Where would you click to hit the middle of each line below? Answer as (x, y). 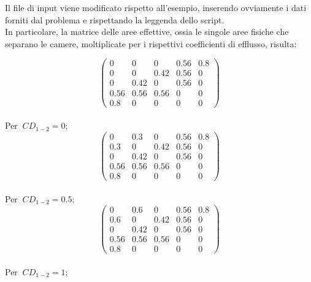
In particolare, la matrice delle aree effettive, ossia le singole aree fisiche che (147, 32)
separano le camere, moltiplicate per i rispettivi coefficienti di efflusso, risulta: (151, 43)
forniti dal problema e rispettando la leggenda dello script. (115, 19)
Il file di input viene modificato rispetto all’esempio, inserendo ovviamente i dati (156, 7)
